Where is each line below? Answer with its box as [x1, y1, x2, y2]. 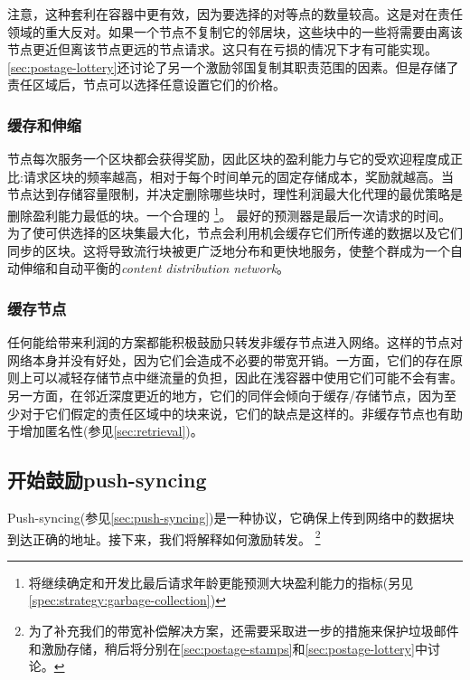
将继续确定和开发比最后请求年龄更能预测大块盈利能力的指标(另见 [28, 572, 414, 591]
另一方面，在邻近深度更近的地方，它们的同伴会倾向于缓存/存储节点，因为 [7, 386, 444, 404]
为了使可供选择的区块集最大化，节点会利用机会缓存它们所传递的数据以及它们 [7, 223, 463, 242]
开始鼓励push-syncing [7, 466, 207, 494]
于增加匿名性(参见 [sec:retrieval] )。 [7, 421, 203, 440]
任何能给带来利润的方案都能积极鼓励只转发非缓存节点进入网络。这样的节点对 [7, 333, 463, 352]
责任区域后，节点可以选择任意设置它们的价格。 [7, 75, 286, 94]
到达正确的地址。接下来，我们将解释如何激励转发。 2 [7, 526, 321, 548]
